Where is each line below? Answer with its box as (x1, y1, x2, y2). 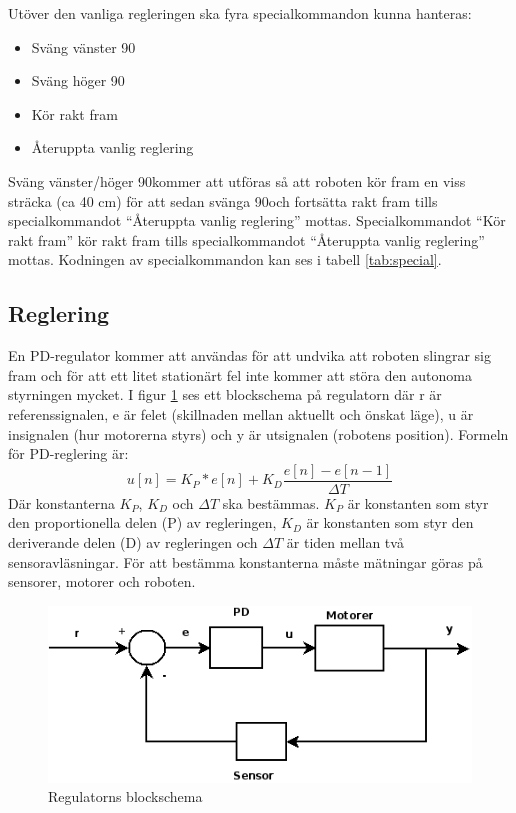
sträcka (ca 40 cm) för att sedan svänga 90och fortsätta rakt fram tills (8, 190, 438, 211)
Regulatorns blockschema (48, 786, 203, 807)
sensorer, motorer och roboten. (8, 571, 196, 592)
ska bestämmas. (222, 492, 320, 513)
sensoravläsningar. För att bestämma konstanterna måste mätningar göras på (8, 551, 483, 572)
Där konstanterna (8, 492, 115, 513)
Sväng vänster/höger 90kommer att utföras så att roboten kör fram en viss (8, 170, 466, 191)
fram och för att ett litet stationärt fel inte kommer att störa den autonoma (8, 364, 472, 385)
